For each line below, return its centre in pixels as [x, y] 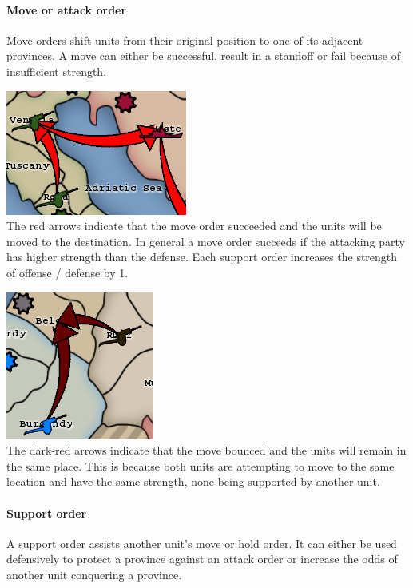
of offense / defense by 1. [68, 272]
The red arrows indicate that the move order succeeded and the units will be [194, 226]
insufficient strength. [57, 71]
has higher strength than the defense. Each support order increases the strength [202, 257]
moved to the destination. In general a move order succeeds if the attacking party [206, 241]
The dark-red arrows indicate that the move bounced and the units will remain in [206, 450]
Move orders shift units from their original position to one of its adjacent [185, 40]
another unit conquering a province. [94, 574]
